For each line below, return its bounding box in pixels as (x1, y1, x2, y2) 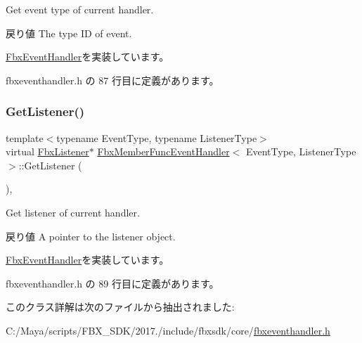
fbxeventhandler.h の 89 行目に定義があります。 (6, 276, 219, 290)
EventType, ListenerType (245, 144, 356, 159)
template (6, 130, 44, 145)
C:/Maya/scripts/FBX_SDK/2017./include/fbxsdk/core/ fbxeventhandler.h (6, 323, 330, 337)
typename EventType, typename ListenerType (56, 130, 257, 145)
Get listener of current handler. (6, 205, 140, 219)
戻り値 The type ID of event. (6, 25, 132, 40)
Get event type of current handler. (6, 2, 154, 16)
